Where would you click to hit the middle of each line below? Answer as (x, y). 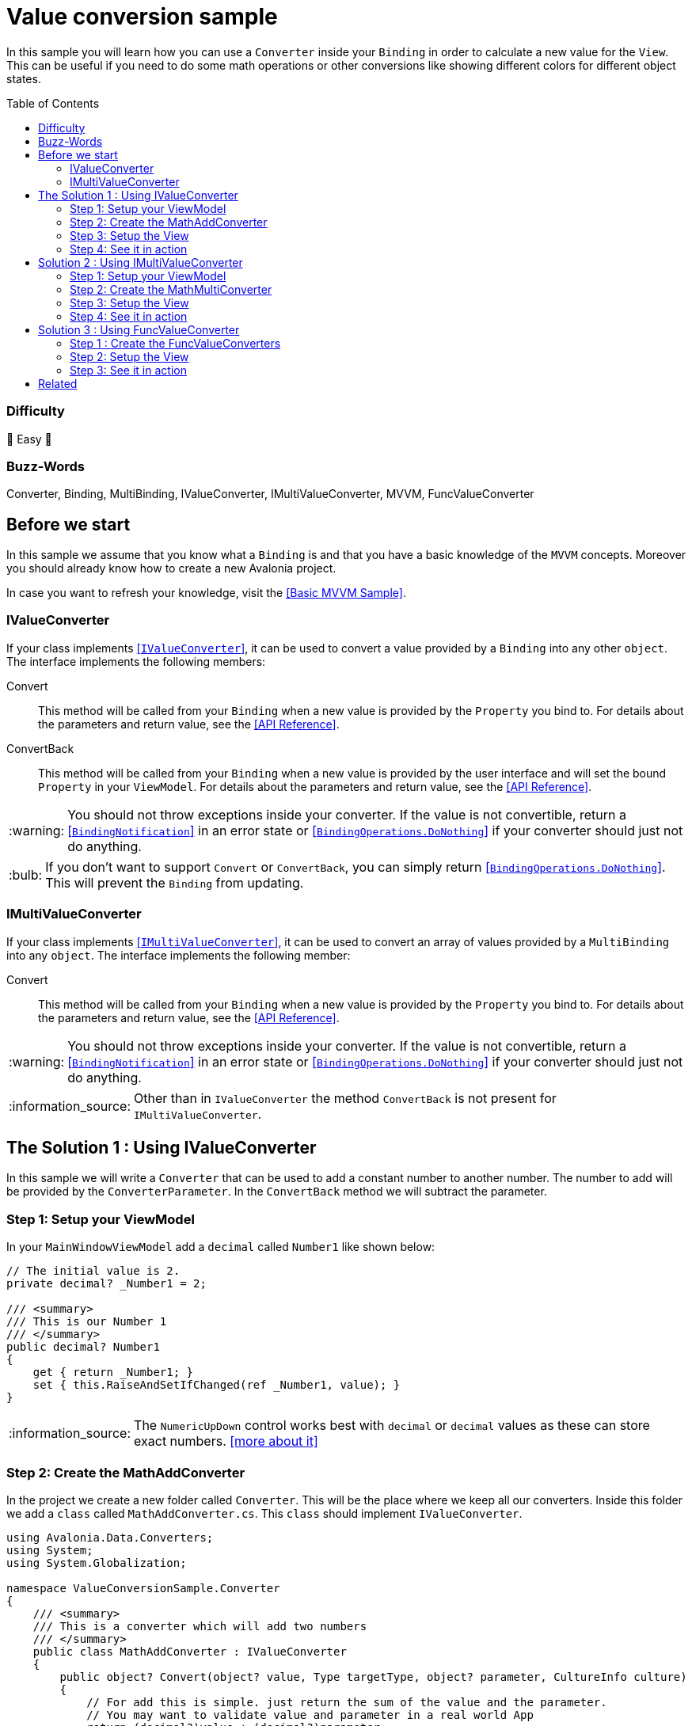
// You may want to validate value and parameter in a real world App (310, 1715)
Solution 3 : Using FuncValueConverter (139, 329)
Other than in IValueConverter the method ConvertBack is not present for (345, 1098)
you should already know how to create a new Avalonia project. (171, 568)
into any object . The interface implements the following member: (179, 955)
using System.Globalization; (97, 1563)
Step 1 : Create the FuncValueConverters (175, 343)
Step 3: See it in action (128, 370)
